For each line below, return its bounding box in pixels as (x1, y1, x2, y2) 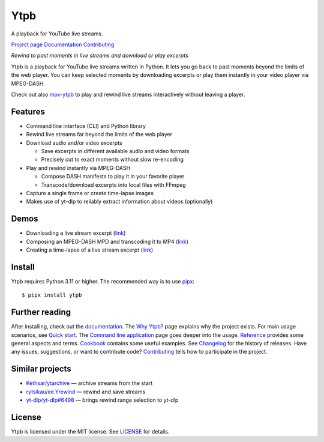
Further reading (11, 307, 71, 318)
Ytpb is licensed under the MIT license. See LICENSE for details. (11, 428, 170, 435)
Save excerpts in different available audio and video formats (41, 147, 190, 154)
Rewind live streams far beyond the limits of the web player (26, 131, 172, 138)
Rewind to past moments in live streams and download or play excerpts (11, 52, 189, 59)
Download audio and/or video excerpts (26, 139, 122, 147)
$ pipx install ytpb (22, 292, 82, 298)
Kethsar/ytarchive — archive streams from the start (26, 380, 153, 387)
